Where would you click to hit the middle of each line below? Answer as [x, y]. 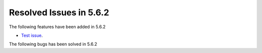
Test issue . [32, 35]
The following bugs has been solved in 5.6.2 [53, 44]
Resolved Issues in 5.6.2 [59, 12]
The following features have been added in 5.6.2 [57, 27]
